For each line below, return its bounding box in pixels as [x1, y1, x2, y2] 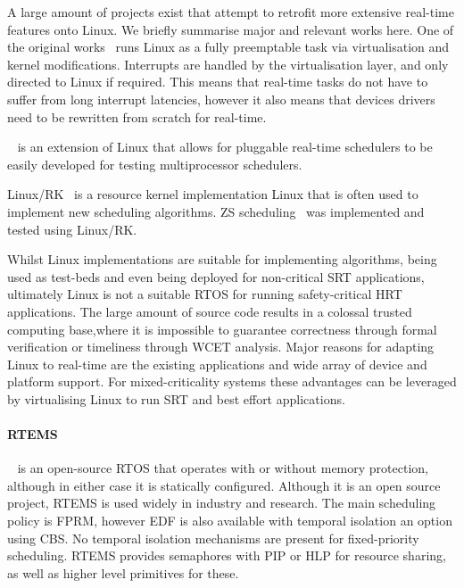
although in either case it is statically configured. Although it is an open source [7, 476, 441, 494]
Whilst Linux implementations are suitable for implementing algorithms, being [7, 250, 437, 269]
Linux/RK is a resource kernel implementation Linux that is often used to [7, 185, 418, 203]
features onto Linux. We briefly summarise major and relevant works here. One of [7, 20, 454, 38]
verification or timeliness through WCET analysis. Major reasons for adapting [7, 337, 435, 356]
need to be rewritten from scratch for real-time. [7, 107, 267, 126]
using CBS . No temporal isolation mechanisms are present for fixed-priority [7, 528, 419, 547]
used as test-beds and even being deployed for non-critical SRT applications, [7, 267, 425, 286]
